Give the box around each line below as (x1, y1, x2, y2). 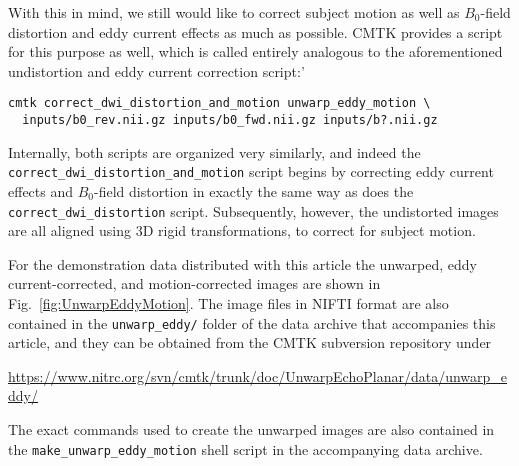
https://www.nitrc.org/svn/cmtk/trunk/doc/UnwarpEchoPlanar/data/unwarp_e (8, 365, 508, 386)
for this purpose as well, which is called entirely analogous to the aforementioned (8, 41, 503, 62)
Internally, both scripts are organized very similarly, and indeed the (8, 141, 421, 162)
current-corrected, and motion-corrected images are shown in (8, 273, 381, 294)
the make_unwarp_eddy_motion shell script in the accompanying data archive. (8, 438, 483, 459)
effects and (8, 180, 74, 201)
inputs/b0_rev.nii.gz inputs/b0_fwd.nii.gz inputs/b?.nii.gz (22, 113, 438, 128)
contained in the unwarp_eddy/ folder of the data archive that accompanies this (8, 312, 496, 333)
